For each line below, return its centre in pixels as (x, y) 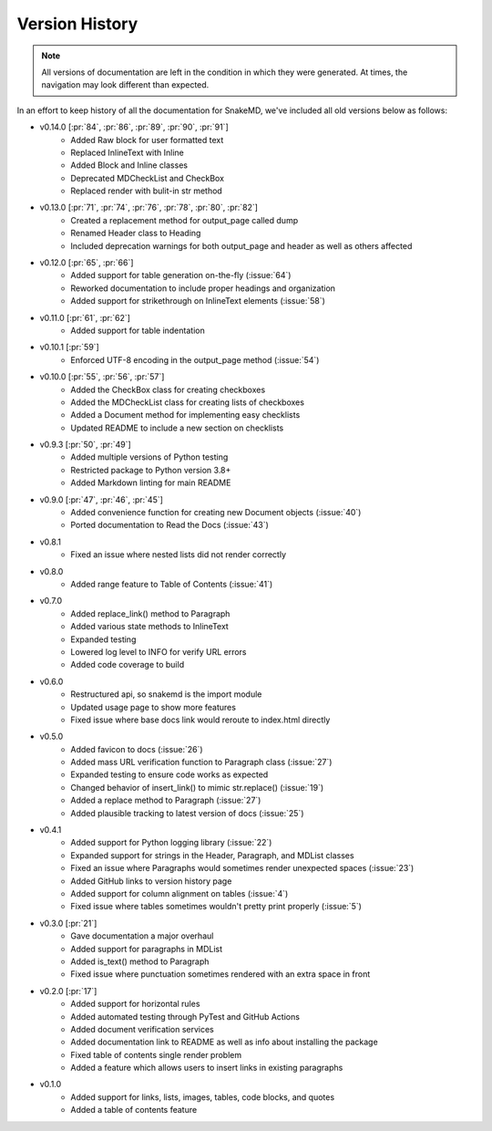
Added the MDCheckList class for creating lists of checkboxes (188, 402)
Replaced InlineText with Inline (127, 152)
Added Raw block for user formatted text (147, 140)
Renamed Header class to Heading (136, 233)
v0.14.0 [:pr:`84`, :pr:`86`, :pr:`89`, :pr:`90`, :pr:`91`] (134, 127)
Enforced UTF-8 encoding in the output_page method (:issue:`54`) (195, 359)
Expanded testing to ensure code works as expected (169, 774)
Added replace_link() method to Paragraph (150, 613)
